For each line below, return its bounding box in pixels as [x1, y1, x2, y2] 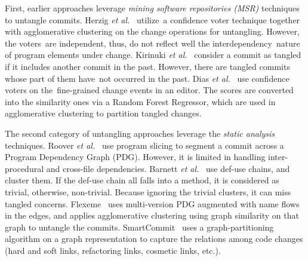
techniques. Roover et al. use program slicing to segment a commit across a [5, 139, 284, 151]
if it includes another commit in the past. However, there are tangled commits [5, 60, 290, 72]
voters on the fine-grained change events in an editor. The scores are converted [5, 84, 294, 96]
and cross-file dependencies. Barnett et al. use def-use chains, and [46, 162, 290, 174]
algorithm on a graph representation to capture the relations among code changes [5, 232, 303, 245]
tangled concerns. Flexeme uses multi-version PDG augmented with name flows [5, 197, 300, 210]
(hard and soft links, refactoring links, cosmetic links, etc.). [5, 244, 221, 256]
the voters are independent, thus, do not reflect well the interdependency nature [5, 36, 300, 49]
